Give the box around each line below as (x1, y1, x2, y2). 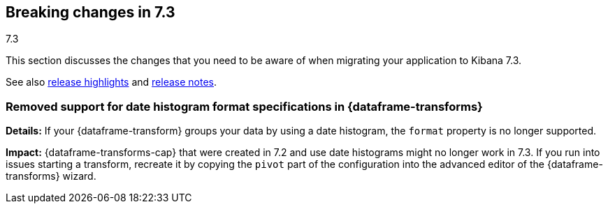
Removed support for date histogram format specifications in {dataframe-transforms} (6, 99, 483, 114)
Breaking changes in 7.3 (6, 3, 175, 21)
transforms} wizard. (6, 170, 96, 183)
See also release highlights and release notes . (6, 76, 217, 88)
